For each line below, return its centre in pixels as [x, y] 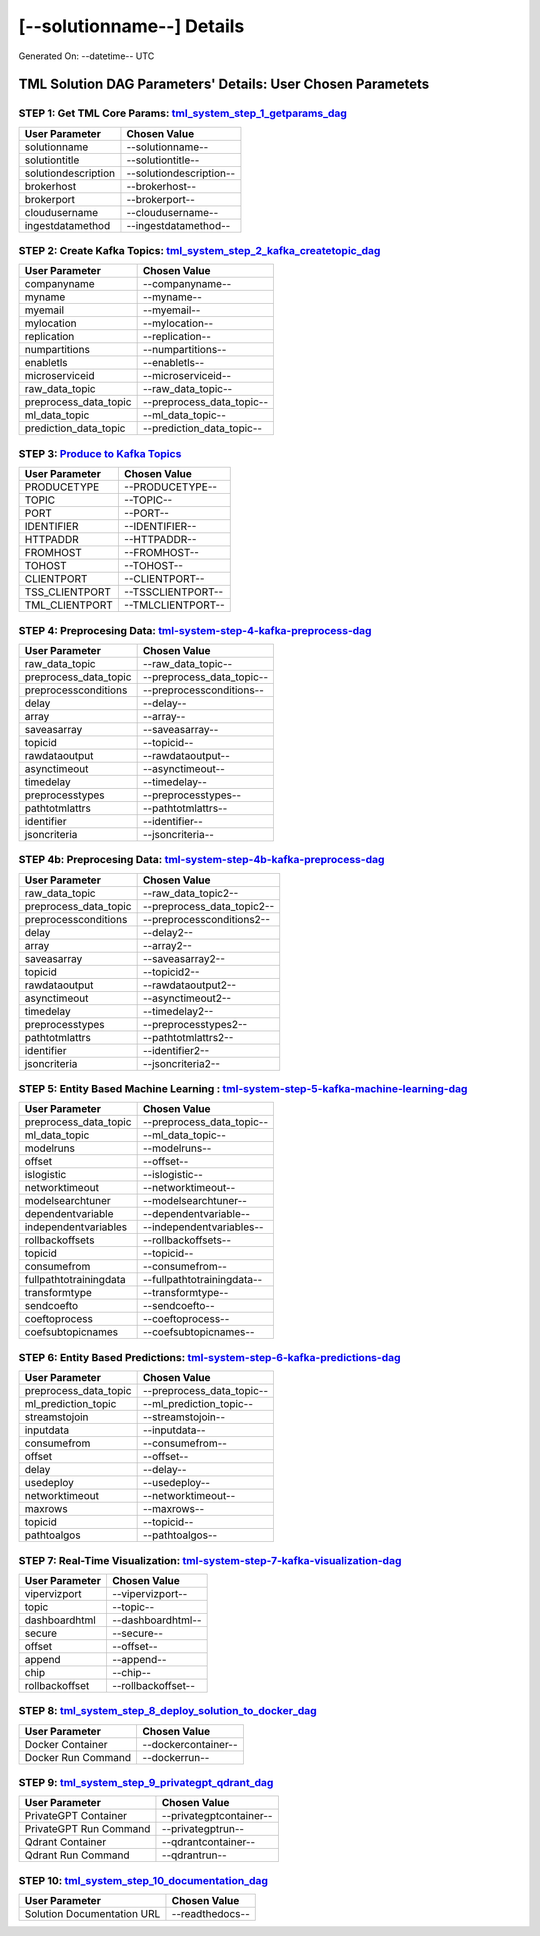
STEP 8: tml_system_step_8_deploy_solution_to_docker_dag [167, 1711]
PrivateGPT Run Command [87, 1829]
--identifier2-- [176, 1050]
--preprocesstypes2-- [195, 1024]
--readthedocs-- [210, 1914]
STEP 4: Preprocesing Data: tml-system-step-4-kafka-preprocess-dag [195, 630]
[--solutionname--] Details [131, 26]
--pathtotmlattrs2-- [188, 1037]
